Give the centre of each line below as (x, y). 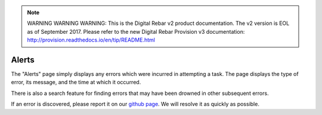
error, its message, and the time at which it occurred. (76, 82)
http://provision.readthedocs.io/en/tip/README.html (91, 40)
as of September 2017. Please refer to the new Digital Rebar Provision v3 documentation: (136, 31)
